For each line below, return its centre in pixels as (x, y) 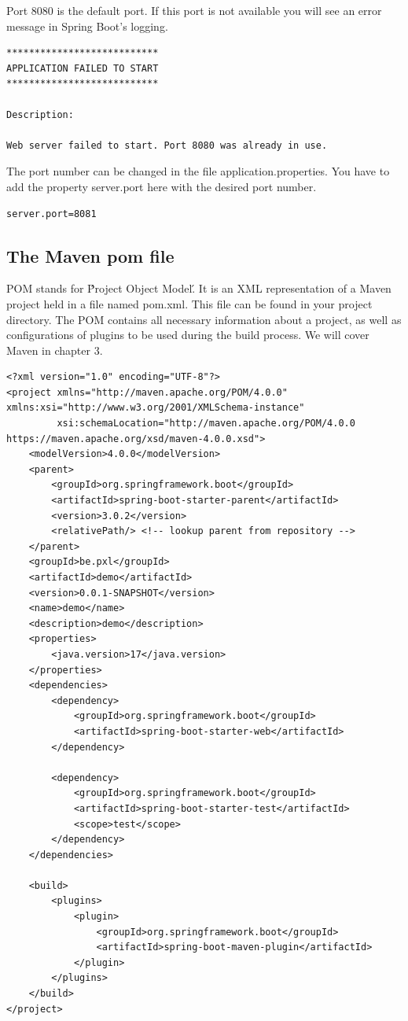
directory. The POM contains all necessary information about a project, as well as (204, 319)
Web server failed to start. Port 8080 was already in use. (167, 145)
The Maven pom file (90, 255)
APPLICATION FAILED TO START (83, 68)
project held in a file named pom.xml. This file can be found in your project (189, 303)
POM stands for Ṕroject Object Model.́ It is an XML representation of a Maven (199, 288)
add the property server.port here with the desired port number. (162, 186)
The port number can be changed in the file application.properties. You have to (198, 171)
